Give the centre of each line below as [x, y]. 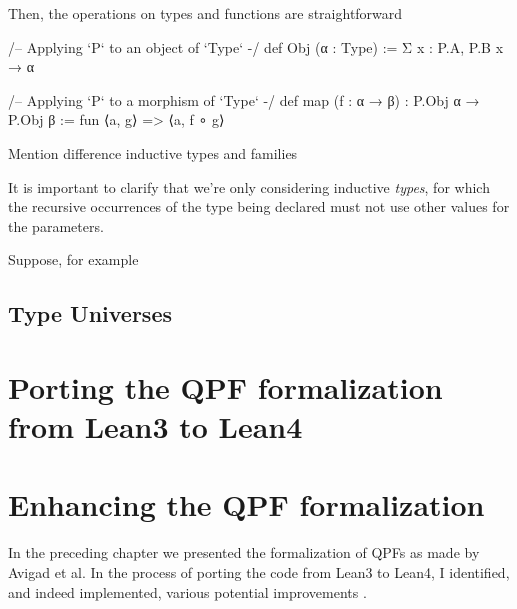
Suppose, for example [73, 259]
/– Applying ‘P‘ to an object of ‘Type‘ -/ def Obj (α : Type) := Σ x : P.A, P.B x [256, 46]
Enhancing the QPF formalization [246, 504]
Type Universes [90, 313]
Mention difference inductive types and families [153, 152]
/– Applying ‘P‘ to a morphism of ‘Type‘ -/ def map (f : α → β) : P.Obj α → [244, 99]
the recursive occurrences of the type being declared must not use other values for [259, 206]
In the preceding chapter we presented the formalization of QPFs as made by [244, 552]
